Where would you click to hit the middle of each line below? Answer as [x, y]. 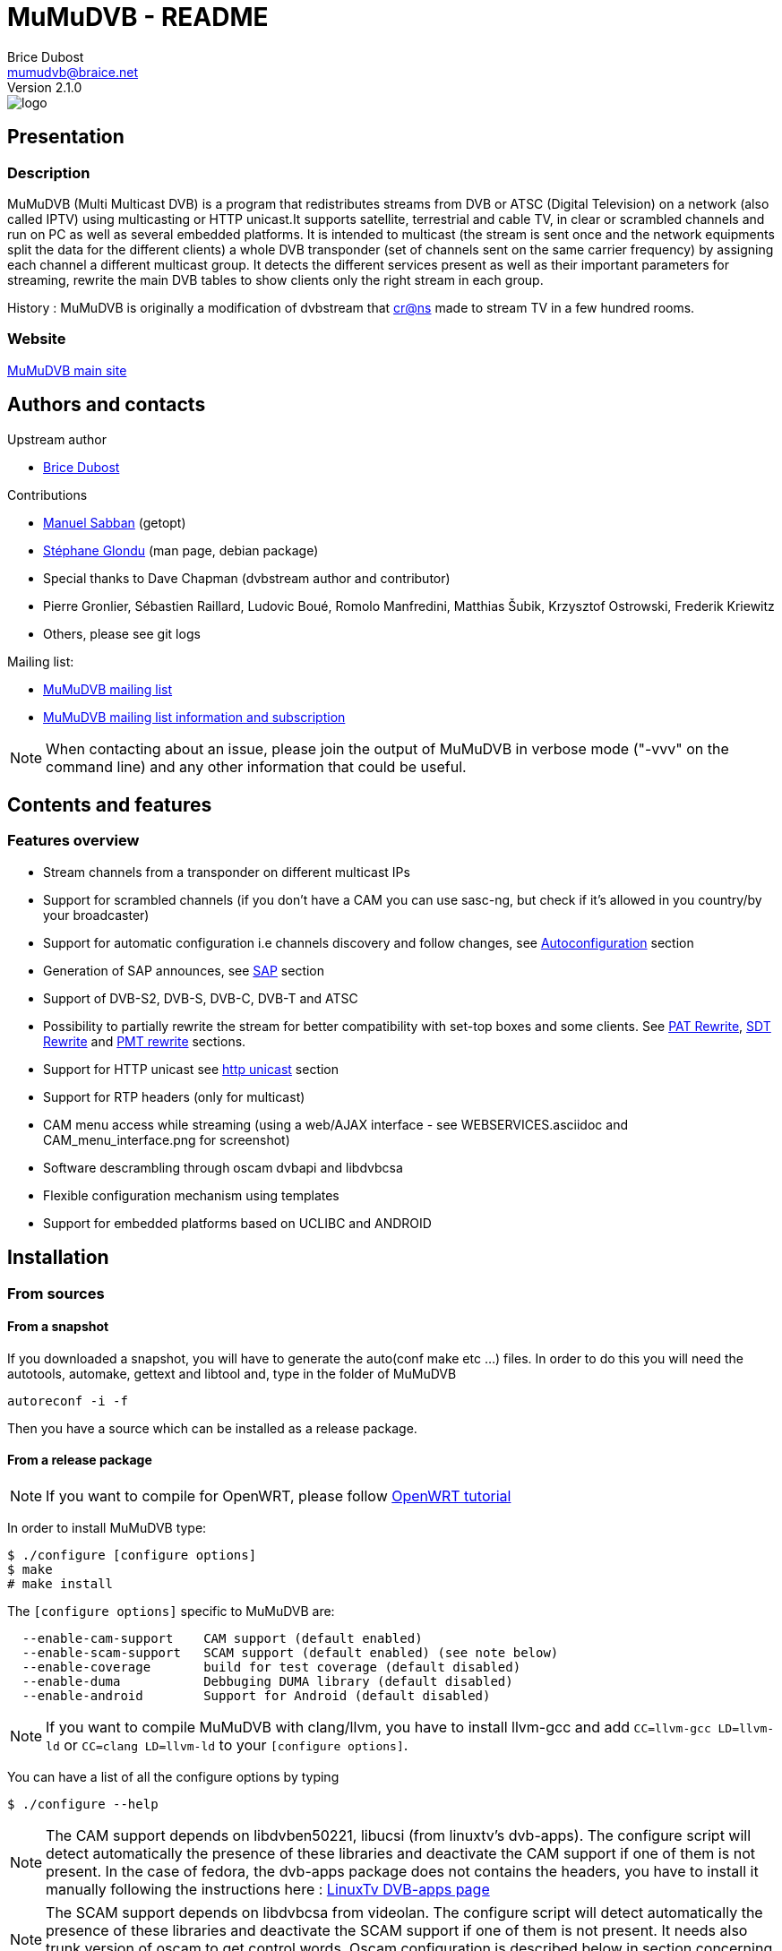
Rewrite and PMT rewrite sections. [145, 1041]
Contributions [47, 494]
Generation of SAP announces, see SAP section [184, 970]
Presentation [66, 137]
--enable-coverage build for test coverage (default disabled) [271, 1667]
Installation [58, 1258]
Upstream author [57, 439]
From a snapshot [58, 1327]
